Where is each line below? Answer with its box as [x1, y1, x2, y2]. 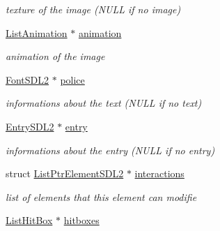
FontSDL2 [6, 72, 49, 87]
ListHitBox [6, 213, 53, 228]
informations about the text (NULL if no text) [6, 96, 202, 110]
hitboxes [63, 213, 100, 228]
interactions [134, 166, 184, 181]
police [60, 72, 85, 87]
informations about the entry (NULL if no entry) [6, 142, 215, 157]
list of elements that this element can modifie [6, 189, 197, 204]
